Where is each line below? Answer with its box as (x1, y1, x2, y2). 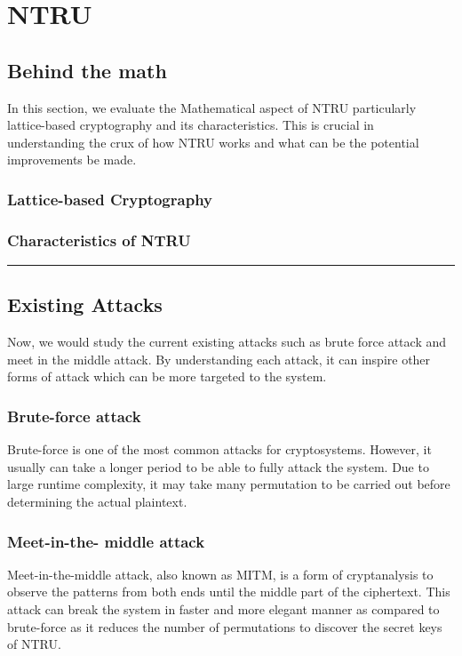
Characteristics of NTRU (7, 228, 191, 251)
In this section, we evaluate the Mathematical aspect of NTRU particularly (7, 98, 417, 116)
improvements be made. (7, 150, 137, 169)
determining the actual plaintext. (7, 492, 187, 510)
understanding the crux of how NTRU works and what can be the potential (7, 132, 419, 151)
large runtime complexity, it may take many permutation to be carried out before (7, 475, 450, 493)
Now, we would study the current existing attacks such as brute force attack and (7, 332, 447, 351)
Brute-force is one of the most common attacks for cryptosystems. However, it (7, 440, 432, 459)
